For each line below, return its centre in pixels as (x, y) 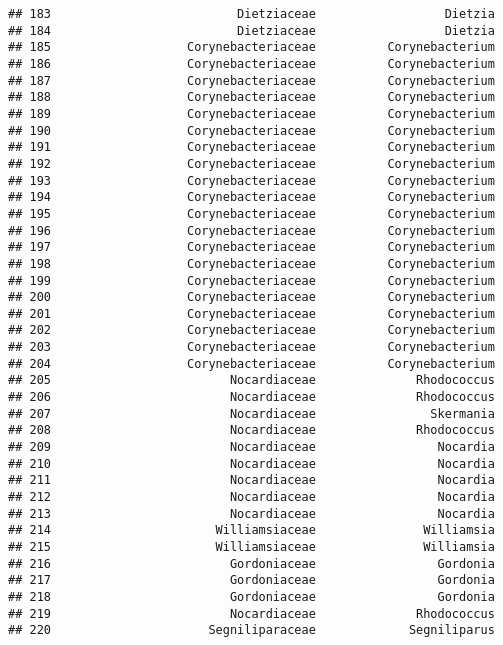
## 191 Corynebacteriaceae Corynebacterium (251, 147)
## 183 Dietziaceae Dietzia (251, 14)
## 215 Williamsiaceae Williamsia (251, 547)
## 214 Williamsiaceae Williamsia (251, 530)
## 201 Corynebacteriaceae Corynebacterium (251, 313)
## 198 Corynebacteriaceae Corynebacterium (251, 263)
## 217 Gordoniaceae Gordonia (251, 580)
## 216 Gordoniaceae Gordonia (251, 563)
